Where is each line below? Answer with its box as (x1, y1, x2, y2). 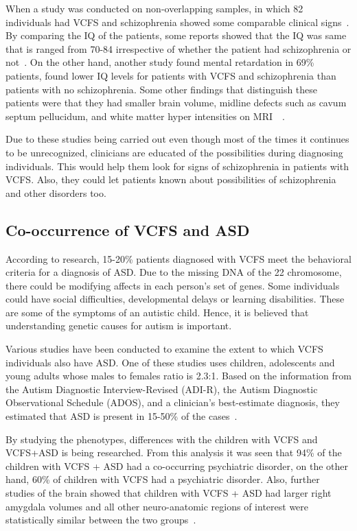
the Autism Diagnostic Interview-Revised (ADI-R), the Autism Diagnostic (5, 381, 318, 396)
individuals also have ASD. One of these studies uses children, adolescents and (5, 355, 335, 369)
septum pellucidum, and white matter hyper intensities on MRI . (5, 108, 285, 123)
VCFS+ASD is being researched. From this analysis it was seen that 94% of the (5, 445, 342, 460)
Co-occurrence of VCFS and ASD (5, 219, 250, 240)
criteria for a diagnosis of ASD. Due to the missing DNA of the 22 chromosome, (5, 265, 342, 279)
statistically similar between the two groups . (5, 512, 196, 527)
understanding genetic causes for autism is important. (5, 318, 232, 333)
